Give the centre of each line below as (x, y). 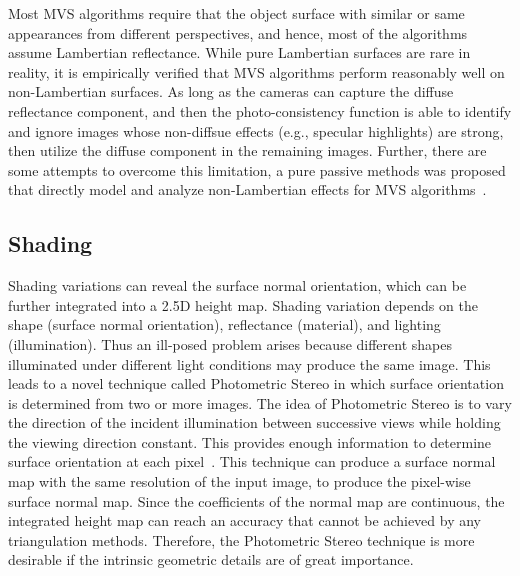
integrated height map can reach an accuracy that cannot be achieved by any (244, 520)
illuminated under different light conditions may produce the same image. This (249, 363)
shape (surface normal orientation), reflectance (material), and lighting (224, 324)
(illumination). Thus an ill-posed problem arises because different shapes (230, 343)
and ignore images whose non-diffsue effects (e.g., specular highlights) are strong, (256, 130)
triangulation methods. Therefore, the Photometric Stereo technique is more (241, 539)
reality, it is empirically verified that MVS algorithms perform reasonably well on (256, 71)
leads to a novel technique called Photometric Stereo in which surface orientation (256, 383)
